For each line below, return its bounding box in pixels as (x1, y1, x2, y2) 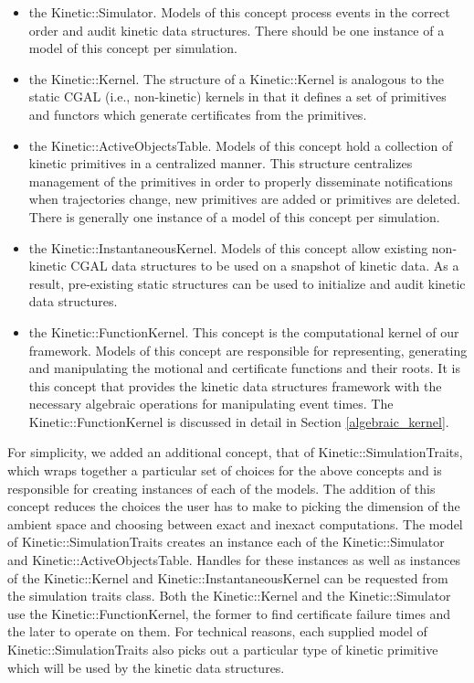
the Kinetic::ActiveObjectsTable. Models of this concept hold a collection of (28, 135, 453, 155)
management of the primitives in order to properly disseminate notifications (28, 171, 453, 190)
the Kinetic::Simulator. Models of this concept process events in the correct (28, 3, 450, 21)
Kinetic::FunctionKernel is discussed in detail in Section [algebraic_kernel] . (28, 411, 449, 431)
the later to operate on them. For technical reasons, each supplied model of (7, 622, 427, 641)
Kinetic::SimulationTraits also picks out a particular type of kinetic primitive (7, 640, 438, 658)
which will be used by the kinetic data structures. (7, 657, 285, 677)
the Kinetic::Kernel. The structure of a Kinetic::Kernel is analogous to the (28, 69, 445, 88)
